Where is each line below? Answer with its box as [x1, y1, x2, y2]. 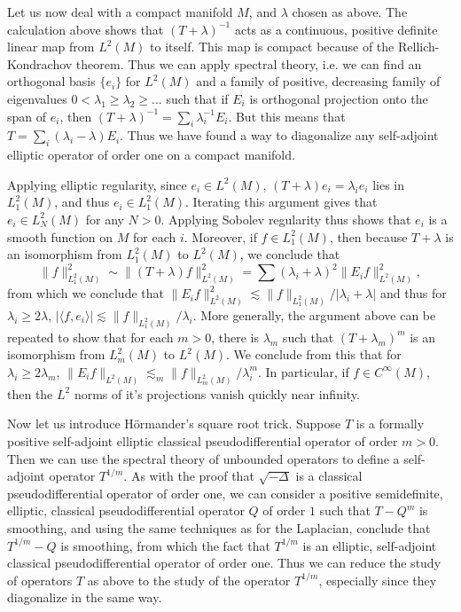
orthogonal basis [7, 72, 96, 90]
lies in [372, 175, 405, 193]
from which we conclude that [7, 284, 164, 302]
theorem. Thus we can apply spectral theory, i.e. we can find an [75, 54, 422, 73]
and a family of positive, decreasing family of [196, 72, 441, 90]
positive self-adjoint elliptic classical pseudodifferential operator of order [7, 432, 398, 451]
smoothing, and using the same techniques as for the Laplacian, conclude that [7, 519, 431, 537]
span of [7, 106, 47, 125]
